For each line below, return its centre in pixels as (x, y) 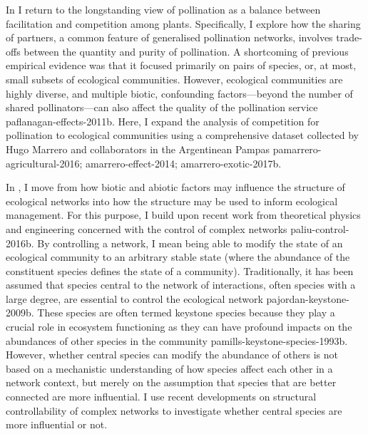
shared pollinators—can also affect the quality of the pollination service (162, 107)
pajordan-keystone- (308, 298)
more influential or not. (57, 424)
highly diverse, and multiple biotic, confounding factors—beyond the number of (179, 93)
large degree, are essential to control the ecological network (134, 298)
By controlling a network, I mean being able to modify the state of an (190, 243)
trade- (349, 37)
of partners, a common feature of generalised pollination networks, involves (169, 37)
